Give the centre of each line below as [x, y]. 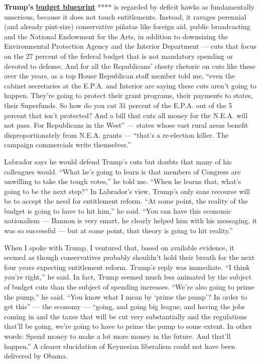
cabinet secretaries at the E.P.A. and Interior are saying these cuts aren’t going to [130, 85]
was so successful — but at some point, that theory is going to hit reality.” [118, 231]
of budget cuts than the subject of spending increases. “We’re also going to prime [129, 287]
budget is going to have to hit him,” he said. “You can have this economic [118, 210]
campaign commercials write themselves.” [68, 145]
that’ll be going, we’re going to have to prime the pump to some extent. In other [128, 326]
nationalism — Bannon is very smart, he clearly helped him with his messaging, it [130, 220]
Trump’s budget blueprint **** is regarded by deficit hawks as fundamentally [129, 7]
